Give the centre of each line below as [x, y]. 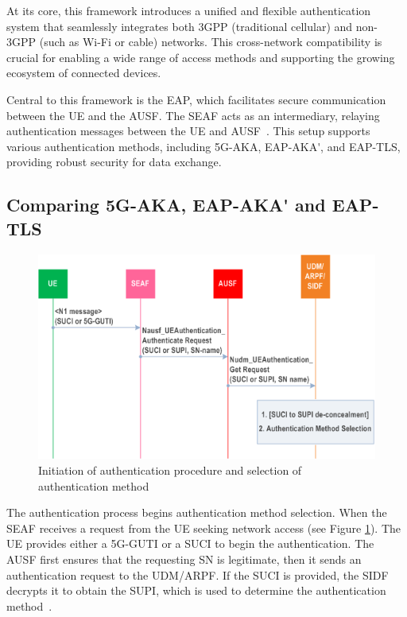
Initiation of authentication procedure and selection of [170, 470]
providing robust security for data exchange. [114, 162]
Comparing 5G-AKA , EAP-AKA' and [166, 205]
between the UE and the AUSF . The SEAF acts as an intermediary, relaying [193, 115]
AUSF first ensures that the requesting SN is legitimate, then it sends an [184, 559]
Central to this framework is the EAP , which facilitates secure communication [196, 99]
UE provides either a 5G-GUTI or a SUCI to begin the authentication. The [190, 543]
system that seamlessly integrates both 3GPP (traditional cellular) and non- [192, 26]
